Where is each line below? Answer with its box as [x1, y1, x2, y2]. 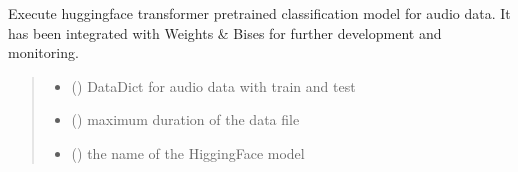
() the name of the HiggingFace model [71, 142, 305, 163]
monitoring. [8, 42, 79, 63]
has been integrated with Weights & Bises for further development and [8, 22, 442, 43]
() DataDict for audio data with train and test [71, 75, 356, 96]
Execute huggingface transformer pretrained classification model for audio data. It [8, 3, 511, 23]
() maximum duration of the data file [71, 109, 300, 130]
